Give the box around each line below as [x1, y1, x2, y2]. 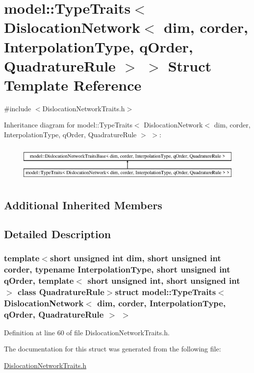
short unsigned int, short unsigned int [87, 274, 240, 286]
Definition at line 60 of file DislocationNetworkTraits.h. [4, 327, 170, 337]
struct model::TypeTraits [115, 285, 216, 298]
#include [4, 103, 31, 113]
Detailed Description [4, 226, 111, 241]
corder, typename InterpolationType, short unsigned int [4, 263, 230, 275]
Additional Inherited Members [4, 197, 162, 212]
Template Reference [4, 75, 142, 95]
